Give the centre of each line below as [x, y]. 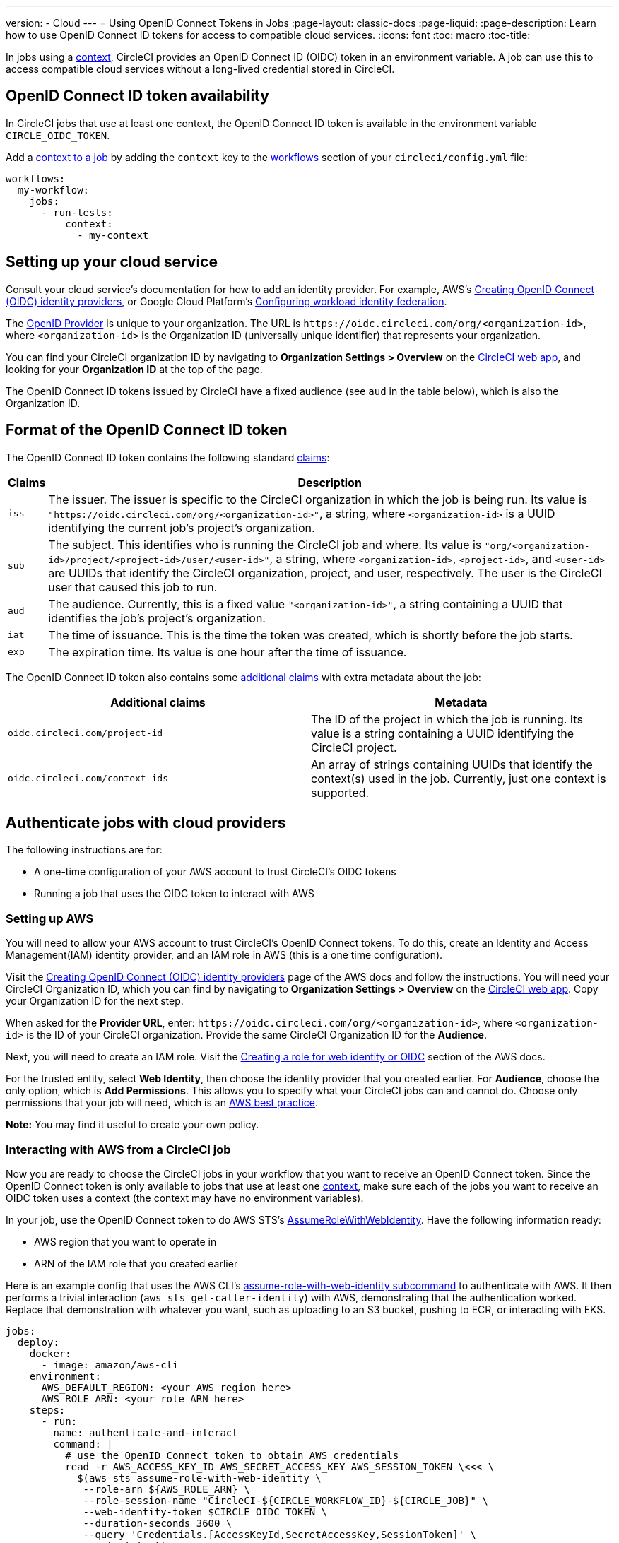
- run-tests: [77, 212]
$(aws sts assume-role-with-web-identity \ [199, 1478]
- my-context [113, 235]
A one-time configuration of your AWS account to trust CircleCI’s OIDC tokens [215, 872]
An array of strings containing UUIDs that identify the [452, 764]
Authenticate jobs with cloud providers [146, 822]
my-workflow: [53, 190]
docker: [50, 1353]
